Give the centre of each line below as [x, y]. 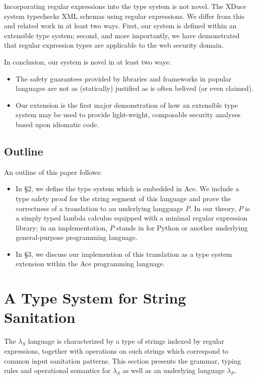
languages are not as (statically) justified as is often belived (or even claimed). [134, 88]
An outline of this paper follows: [53, 172]
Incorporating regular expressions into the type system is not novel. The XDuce [125, 6]
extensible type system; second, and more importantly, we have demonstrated [122, 35]
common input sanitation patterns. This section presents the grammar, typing [123, 360]
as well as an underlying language [173, 370]
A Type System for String [95, 298]
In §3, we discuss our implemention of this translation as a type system [124, 254]
